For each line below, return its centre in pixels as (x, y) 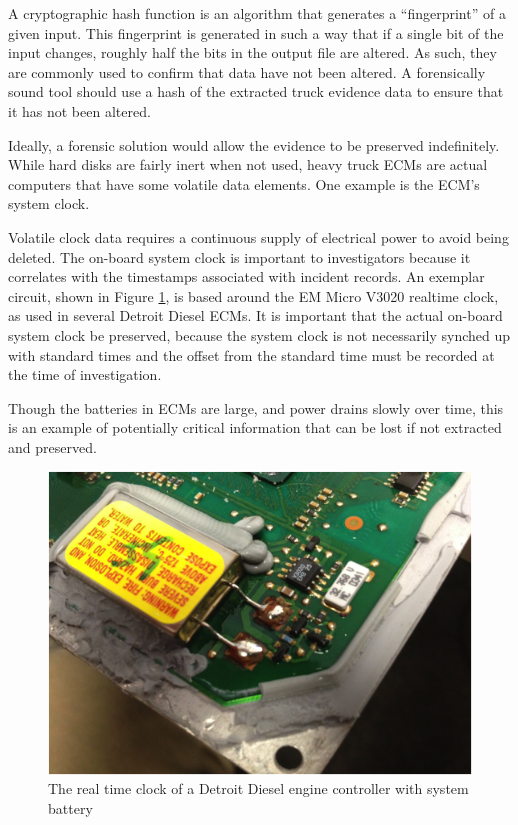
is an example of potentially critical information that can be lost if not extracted (255, 427)
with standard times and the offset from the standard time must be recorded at (251, 354)
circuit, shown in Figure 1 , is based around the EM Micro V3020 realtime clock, (253, 295)
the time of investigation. (85, 374)
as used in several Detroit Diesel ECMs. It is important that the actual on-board (255, 315)
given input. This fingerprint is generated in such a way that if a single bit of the (256, 32)
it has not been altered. (79, 110)
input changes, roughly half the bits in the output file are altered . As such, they (252, 52)
